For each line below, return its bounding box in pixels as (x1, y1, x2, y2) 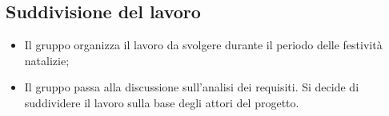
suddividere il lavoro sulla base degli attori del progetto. (24, 94, 299, 110)
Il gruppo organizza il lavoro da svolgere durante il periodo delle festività (24, 37, 383, 53)
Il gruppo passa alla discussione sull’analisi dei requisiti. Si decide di (24, 79, 359, 95)
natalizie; (24, 52, 70, 68)
